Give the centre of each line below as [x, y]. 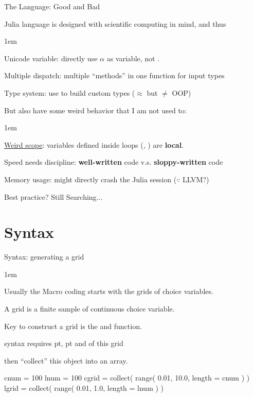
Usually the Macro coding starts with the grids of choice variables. [109, 291]
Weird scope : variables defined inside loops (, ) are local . [94, 144]
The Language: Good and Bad [52, 6]
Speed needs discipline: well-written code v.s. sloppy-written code [114, 162]
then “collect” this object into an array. [66, 360]
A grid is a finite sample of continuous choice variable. [89, 309]
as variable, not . [133, 58]
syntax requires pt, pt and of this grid [64, 343]
